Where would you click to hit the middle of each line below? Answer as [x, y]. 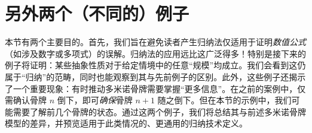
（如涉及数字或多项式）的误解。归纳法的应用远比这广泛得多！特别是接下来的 [155, 53]
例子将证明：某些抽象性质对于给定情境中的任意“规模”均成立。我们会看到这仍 [155, 65]
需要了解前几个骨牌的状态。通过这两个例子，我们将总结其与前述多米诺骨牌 [159, 111]
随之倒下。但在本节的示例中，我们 [224, 100]
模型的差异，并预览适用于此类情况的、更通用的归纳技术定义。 [126, 123]
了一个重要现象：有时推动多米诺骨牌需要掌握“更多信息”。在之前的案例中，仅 [155, 88]
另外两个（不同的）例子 [97, 13]
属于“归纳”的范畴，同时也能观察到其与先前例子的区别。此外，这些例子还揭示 [155, 76]
